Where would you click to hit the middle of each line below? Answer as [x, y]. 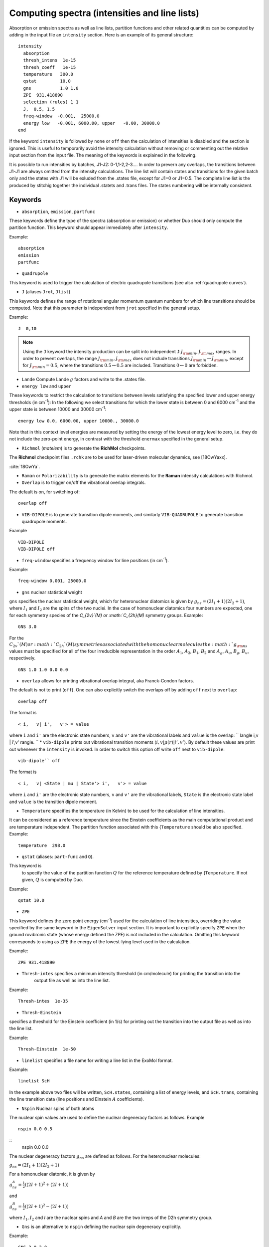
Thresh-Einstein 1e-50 [47, 1049]
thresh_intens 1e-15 [50, 60]
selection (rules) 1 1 [51, 102]
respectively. [22, 658]
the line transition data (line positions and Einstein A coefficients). [77, 1099]
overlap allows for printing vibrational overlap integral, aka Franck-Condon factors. [108, 680]
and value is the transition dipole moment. [53, 802]
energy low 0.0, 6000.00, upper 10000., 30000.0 [78, 421]
